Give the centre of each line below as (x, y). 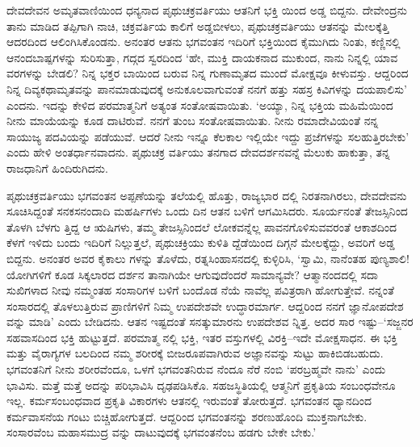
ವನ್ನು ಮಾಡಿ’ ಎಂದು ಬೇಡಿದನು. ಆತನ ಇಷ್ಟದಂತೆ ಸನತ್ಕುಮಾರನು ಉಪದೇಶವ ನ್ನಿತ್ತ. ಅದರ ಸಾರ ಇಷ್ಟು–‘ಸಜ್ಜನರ (210, 322)
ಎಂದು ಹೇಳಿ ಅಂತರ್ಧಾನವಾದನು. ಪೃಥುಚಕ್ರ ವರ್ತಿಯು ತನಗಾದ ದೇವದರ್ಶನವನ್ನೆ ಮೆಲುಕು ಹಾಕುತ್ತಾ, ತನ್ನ (198, 152)
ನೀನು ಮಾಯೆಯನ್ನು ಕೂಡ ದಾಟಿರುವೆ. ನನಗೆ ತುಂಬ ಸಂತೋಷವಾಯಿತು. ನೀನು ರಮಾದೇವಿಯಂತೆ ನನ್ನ (193, 121)
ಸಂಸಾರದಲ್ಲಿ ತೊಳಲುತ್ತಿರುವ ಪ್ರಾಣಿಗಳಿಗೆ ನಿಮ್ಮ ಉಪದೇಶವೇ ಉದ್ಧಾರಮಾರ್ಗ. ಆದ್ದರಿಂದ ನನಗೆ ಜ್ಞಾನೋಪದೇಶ (205, 305)
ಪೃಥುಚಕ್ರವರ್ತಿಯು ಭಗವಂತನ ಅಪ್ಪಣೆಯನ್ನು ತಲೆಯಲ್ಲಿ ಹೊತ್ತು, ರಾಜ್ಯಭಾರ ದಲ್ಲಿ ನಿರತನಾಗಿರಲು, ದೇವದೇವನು (207, 195)
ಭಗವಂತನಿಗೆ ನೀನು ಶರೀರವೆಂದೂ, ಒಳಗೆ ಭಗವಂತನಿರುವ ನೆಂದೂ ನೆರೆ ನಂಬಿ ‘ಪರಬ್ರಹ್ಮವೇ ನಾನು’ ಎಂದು (196, 369)
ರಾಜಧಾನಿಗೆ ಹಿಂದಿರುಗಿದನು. (57, 167)
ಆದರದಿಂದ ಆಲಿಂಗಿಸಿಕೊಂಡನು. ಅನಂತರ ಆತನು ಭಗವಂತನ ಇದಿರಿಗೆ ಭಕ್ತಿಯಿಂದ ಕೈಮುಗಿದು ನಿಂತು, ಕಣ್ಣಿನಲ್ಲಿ (204, 42)
